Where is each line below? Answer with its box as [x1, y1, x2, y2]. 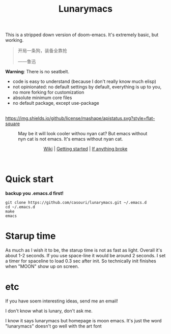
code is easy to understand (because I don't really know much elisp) [12, 78, 157, 84]
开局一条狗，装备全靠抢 [17, 48, 67, 54]
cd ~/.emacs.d [5, 204, 36, 210]
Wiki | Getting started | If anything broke [43, 146, 128, 152]
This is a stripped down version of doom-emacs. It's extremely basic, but [5, 32, 159, 38]
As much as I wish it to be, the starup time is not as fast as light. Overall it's [5, 247, 162, 253]
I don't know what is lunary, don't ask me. [5, 308, 93, 314]
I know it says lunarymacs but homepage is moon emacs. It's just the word [5, 318, 162, 323]
